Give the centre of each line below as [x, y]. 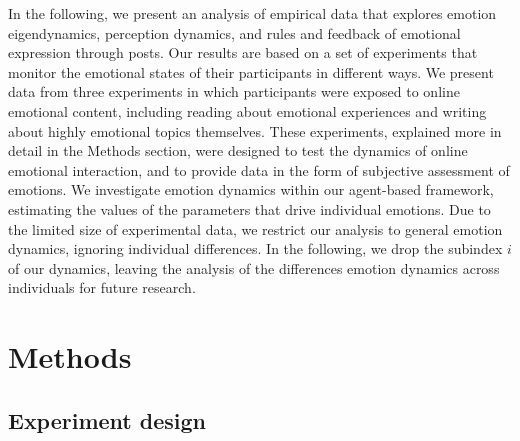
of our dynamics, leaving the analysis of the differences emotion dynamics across [254, 267]
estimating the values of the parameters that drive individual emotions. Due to [249, 208]
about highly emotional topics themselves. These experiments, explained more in [255, 130]
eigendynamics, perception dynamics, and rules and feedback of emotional [234, 32]
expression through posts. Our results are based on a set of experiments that [243, 52]
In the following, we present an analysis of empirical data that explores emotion [252, 13]
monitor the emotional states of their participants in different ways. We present [251, 71]
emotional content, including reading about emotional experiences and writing [247, 110]
